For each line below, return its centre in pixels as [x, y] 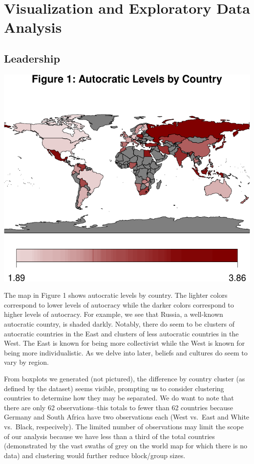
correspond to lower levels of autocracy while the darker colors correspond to [119, 304]
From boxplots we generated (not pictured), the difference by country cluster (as [125, 378]
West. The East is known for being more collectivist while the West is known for [125, 343]
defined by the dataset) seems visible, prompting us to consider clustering [114, 388]
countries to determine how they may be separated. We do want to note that [119, 398]
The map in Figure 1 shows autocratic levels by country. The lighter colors [116, 295]
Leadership [32, 58]
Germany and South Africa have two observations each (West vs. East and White [127, 417]
